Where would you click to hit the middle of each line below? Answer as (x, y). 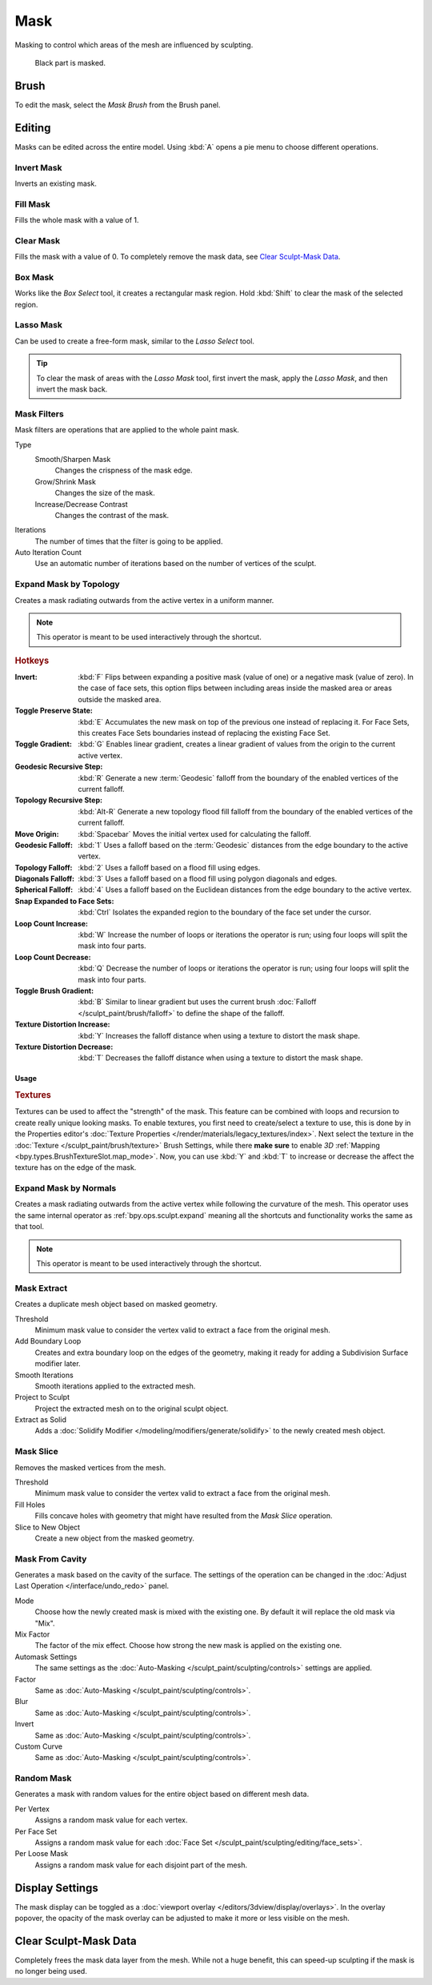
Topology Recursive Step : (59, 800)
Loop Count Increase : (51, 923)
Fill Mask (33, 204)
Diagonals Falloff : (45, 879)
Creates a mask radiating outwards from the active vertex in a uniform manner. (144, 600)
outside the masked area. (120, 699)
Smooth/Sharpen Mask (73, 459)
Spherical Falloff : (44, 890)
